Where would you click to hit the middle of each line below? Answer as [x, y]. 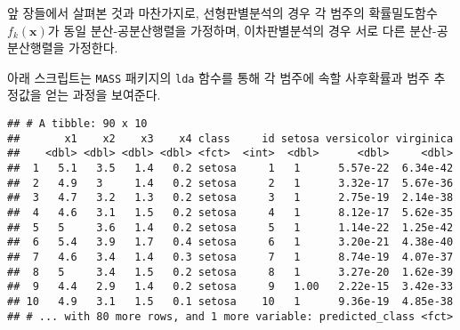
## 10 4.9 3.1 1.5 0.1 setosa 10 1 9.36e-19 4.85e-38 [230, 301]
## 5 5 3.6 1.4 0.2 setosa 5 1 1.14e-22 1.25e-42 [230, 227]
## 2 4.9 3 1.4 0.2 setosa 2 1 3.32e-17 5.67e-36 [230, 183]
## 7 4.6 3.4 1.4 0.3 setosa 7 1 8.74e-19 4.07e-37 [230, 257]
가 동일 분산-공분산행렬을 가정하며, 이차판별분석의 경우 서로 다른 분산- [242, 30]
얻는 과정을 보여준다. [103, 95]
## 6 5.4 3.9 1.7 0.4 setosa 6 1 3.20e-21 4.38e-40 [230, 242]
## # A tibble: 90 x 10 [77, 124]
